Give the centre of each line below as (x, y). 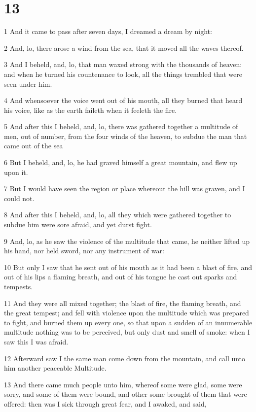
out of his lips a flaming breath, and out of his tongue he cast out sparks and (121, 277)
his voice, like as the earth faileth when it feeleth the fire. (91, 110)
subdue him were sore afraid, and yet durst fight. (78, 224)
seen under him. (28, 84)
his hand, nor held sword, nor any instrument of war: (84, 251)
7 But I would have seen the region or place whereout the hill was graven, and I (125, 189)
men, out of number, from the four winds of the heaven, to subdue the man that (126, 136)
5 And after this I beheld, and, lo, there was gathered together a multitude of (121, 126)
